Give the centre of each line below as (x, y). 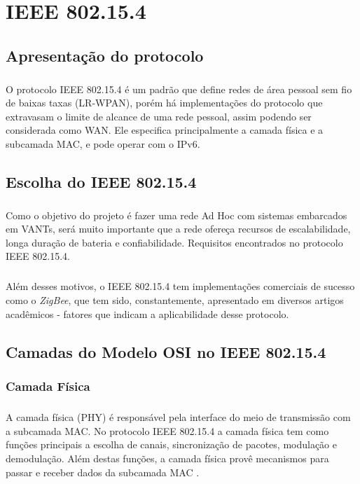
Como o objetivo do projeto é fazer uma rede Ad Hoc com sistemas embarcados (176, 215)
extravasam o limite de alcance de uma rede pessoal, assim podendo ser (159, 116)
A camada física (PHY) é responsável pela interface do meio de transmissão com (178, 417)
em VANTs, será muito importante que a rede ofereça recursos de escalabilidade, (178, 229)
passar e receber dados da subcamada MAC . (103, 472)
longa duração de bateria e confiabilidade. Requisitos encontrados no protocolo (174, 242)
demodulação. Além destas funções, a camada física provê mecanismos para (167, 458)
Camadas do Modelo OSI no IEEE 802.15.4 (166, 351)
